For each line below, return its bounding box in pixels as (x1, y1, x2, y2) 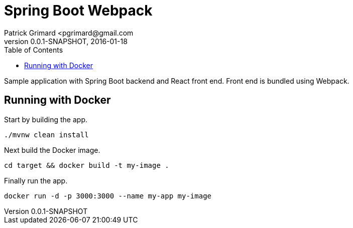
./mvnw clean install (4, 130, 89, 139)
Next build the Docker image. (4, 145, 100, 154)
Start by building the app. (4, 115, 87, 124)
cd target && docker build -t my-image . (4, 161, 169, 169)
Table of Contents (4, 45, 63, 54)
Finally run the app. (4, 176, 68, 185)
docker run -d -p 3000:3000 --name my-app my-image (4, 191, 212, 200)
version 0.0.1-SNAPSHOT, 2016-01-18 (4, 37, 128, 46)
